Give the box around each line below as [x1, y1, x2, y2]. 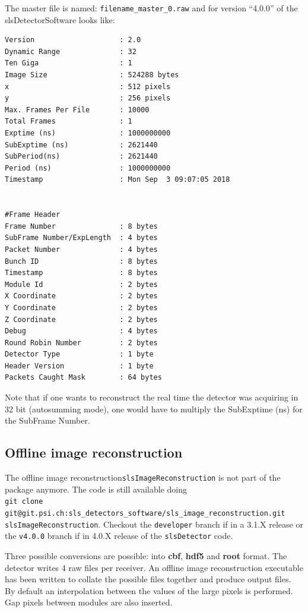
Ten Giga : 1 [5, 59, 132, 68]
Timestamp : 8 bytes [5, 269, 158, 277]
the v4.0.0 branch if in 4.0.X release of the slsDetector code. [5, 529, 233, 542]
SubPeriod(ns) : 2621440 [5, 152, 158, 161]
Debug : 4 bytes [5, 327, 158, 336]
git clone [5, 497, 43, 506]
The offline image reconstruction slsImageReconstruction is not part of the [5, 471, 281, 484]
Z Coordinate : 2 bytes [5, 315, 158, 324]
